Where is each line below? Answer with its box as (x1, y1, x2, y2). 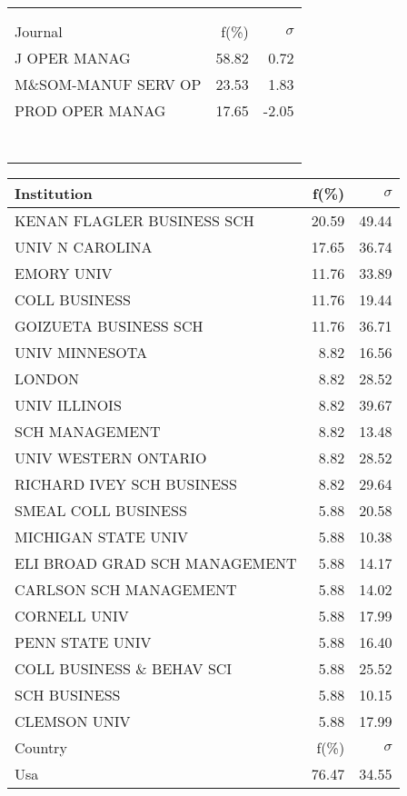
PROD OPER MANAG (15, 100, 166, 121)
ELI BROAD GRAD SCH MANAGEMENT (15, 552, 297, 573)
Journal (15, 21, 63, 42)
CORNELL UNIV (15, 605, 129, 626)
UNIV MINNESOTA (15, 342, 148, 363)
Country (15, 737, 67, 758)
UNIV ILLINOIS (15, 394, 122, 415)
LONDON (15, 368, 80, 389)
